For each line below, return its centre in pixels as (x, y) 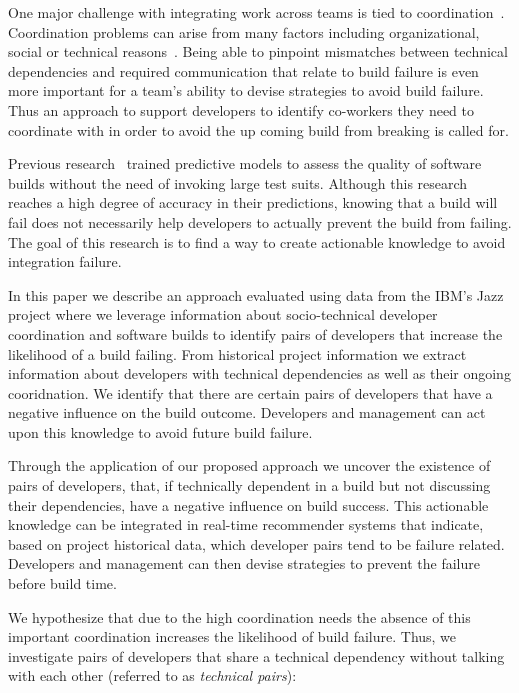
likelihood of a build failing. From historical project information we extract (237, 353)
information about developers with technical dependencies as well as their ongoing (259, 373)
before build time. (62, 583)
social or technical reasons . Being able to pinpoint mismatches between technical (258, 51)
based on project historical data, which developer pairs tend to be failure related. (256, 543)
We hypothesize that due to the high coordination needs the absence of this (239, 616)
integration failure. (65, 261)
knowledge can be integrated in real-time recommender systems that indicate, (246, 524)
